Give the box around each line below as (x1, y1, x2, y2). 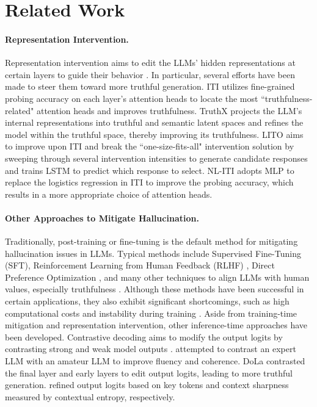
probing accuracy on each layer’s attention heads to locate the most (5, 92, 258, 104)
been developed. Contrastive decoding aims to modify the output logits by (5, 330, 283, 343)
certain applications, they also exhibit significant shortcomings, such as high (5, 295, 290, 308)
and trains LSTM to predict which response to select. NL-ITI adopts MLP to (5, 164, 294, 176)
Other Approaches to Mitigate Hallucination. (5, 211, 199, 224)
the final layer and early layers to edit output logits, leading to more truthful (5, 366, 293, 379)
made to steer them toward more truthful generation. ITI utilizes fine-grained (5, 80, 295, 93)
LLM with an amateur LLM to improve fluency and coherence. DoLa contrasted (5, 355, 305, 367)
